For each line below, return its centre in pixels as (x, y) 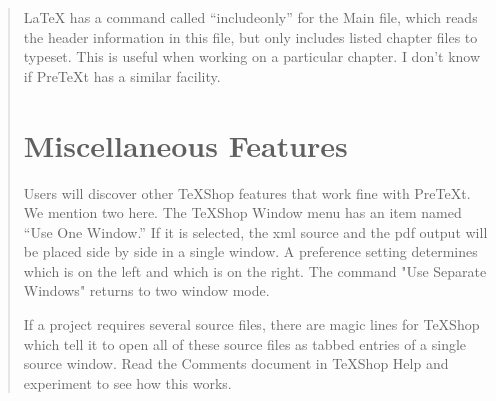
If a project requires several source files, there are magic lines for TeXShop (251, 324)
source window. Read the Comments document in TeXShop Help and (236, 363)
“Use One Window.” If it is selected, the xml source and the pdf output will (255, 231)
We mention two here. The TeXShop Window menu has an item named (242, 212)
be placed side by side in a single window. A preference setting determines (250, 251)
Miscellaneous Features (185, 144)
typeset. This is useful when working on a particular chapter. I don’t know (252, 56)
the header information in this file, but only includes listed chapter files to (250, 36)
